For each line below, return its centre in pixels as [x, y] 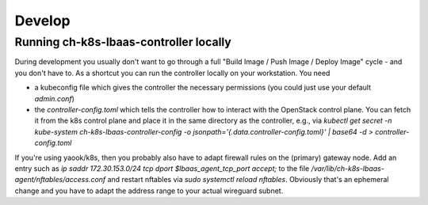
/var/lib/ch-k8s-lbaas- [348, 168]
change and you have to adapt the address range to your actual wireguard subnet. [149, 191]
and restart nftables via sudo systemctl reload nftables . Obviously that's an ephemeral [248, 180]
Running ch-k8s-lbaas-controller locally [123, 42]
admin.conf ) [55, 98]
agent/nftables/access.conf [60, 180]
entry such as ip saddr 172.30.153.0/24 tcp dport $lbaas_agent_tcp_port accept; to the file [162, 168]
